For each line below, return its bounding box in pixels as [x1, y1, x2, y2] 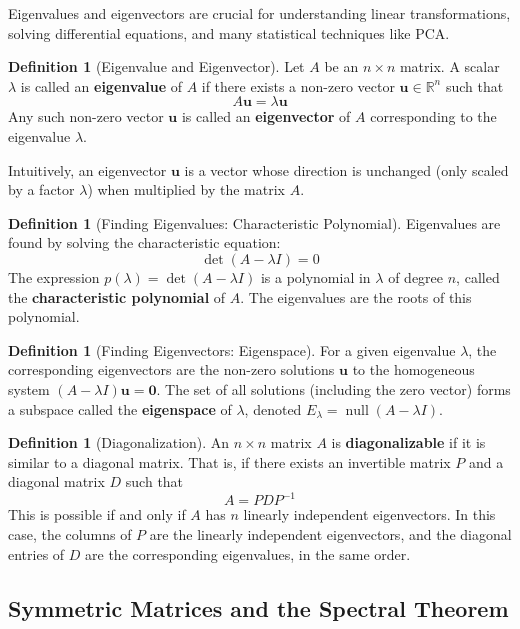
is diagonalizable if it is [331, 432, 486, 453]
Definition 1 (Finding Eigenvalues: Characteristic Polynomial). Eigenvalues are [8, 212, 501, 233]
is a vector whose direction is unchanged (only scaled [184, 159, 509, 180]
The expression [8, 266, 100, 287]
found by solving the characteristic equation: [8, 232, 281, 253]
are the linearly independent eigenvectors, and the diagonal [149, 523, 512, 544]
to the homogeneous [352, 359, 475, 380]
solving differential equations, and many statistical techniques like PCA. [8, 22, 450, 43]
